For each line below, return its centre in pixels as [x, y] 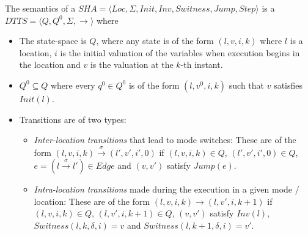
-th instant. [202, 65]
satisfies [288, 85]
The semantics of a [40, 8]
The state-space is [53, 41]
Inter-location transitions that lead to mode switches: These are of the [165, 140]
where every [73, 85]
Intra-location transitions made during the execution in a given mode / [167, 189]
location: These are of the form [92, 201]
